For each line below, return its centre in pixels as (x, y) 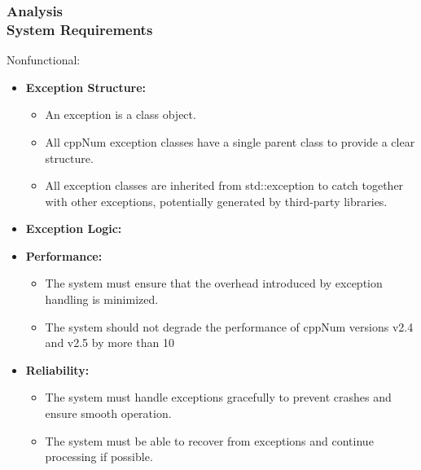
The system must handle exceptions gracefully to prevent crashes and (218, 397)
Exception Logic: (74, 228)
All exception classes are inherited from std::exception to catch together (224, 185)
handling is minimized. (102, 299)
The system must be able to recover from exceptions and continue (209, 440)
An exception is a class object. (121, 114)
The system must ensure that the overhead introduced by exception (214, 283)
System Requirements (80, 29)
